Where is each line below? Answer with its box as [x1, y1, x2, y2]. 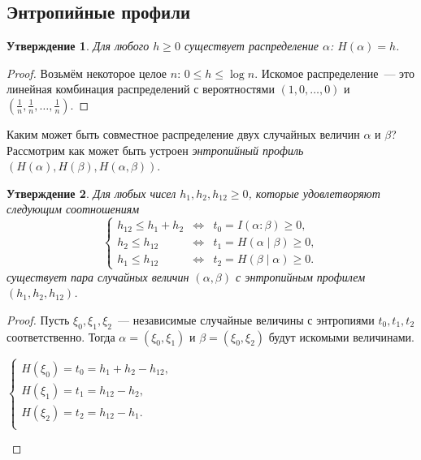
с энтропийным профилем [236, 268, 366, 285]
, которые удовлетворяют [248, 184, 380, 201]
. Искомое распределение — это [254, 64, 415, 81]
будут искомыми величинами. [268, 328, 414, 345]
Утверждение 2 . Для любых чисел [7, 184, 176, 201]
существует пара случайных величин [7, 268, 189, 285]
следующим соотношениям [7, 200, 140, 217]
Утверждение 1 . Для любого [7, 37, 150, 54]
